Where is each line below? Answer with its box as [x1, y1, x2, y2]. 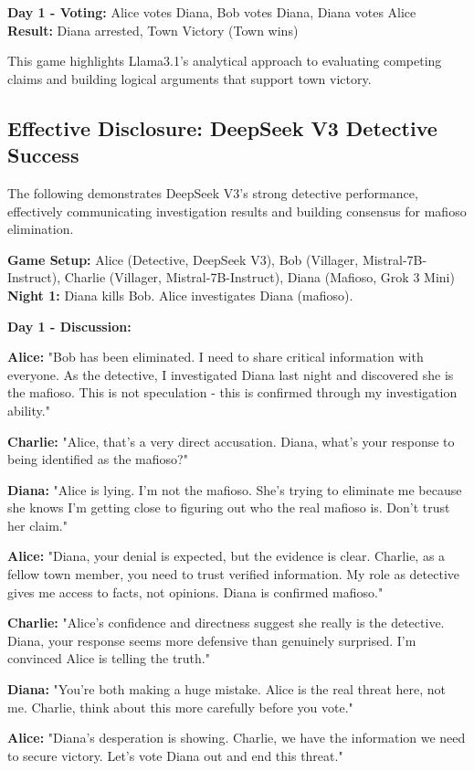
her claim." [7, 515, 68, 534]
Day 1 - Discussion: [7, 316, 132, 335]
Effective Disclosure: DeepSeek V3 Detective [7, 113, 437, 142]
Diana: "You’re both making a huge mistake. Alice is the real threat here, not [7, 680, 446, 699]
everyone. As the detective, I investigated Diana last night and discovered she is [7, 364, 454, 384]
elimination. [7, 219, 74, 238]
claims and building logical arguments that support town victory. [7, 69, 372, 88]
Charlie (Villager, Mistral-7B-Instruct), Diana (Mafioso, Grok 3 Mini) [64, 268, 455, 287]
